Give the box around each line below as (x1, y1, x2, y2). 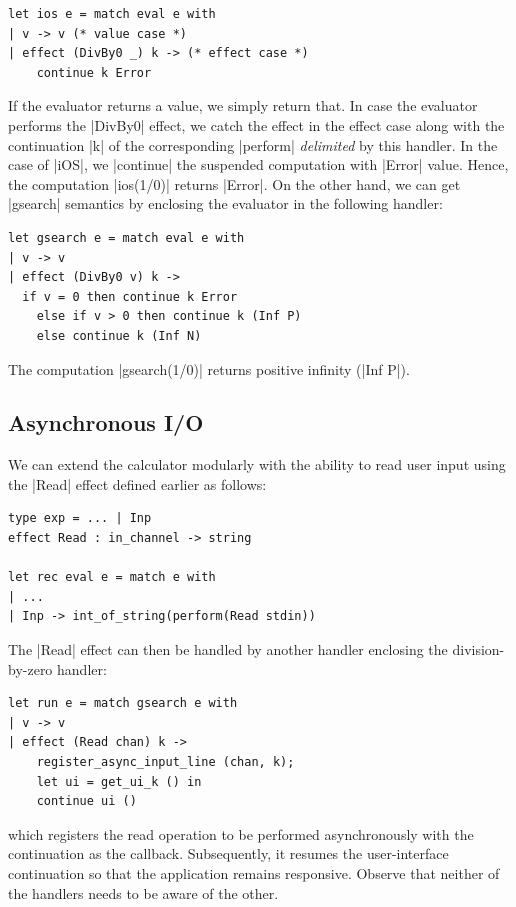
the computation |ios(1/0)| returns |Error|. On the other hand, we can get (8, 173, 461, 194)
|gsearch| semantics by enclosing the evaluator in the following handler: (8, 193, 443, 214)
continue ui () (36, 794, 137, 809)
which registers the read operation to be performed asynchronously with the (8, 823, 474, 844)
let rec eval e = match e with (8, 570, 216, 585)
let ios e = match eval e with (8, 7, 216, 21)
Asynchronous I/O (8, 407, 204, 438)
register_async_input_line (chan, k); (36, 755, 295, 770)
